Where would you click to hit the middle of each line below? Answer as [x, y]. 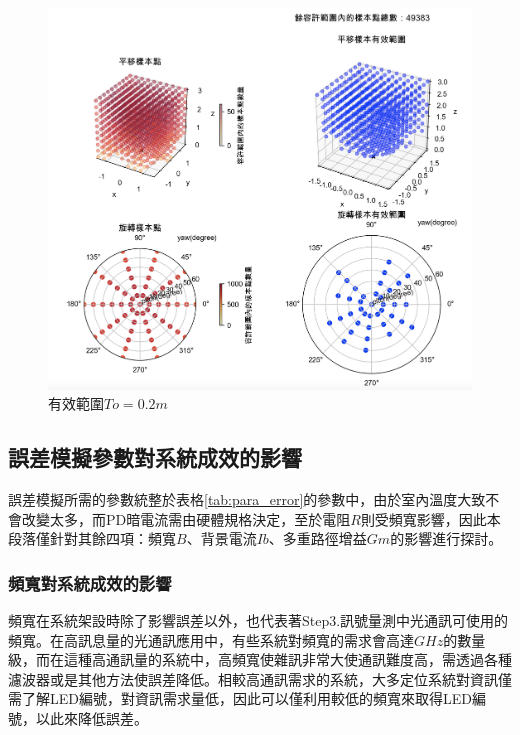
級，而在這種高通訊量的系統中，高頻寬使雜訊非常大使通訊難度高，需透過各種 [260, 659]
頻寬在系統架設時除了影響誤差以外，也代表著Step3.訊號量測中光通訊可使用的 [258, 620]
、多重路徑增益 [317, 538]
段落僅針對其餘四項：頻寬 [92, 538]
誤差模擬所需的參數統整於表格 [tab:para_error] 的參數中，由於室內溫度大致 [247, 499]
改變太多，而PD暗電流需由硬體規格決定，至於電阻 [186, 518]
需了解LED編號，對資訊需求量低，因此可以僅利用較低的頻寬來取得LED [240, 698]
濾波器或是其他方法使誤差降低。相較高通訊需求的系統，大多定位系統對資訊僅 [260, 678]
